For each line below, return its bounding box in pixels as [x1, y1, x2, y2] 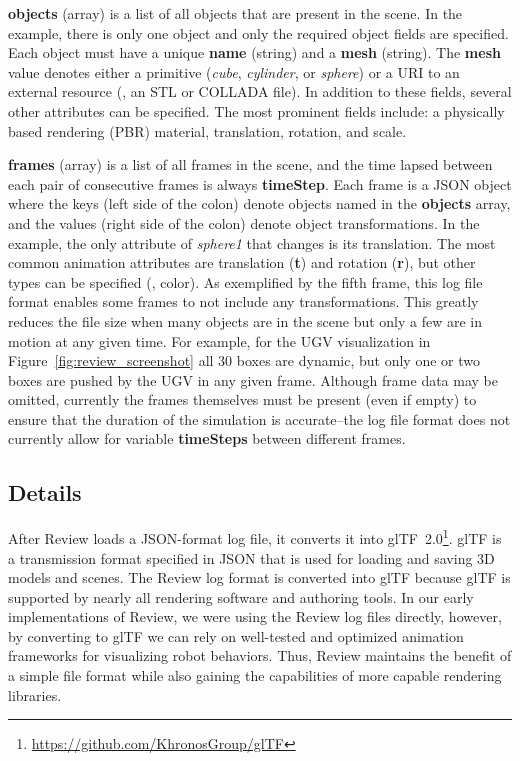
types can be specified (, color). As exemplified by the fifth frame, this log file [8, 271, 483, 292]
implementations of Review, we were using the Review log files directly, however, [8, 606, 502, 627]
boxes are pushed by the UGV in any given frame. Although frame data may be [8, 369, 498, 390]
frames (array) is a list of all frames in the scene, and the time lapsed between [8, 154, 493, 175]
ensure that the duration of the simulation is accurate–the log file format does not [8, 408, 511, 429]
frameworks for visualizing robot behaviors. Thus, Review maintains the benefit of [8, 645, 512, 666]
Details [8, 477, 82, 508]
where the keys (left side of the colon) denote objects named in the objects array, [8, 193, 511, 214]
